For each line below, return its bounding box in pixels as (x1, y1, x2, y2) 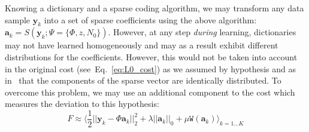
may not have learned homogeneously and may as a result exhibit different (5, 39, 278, 51)
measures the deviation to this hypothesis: (5, 97, 159, 110)
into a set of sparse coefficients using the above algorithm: (44, 13, 257, 26)
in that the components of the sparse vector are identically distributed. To (5, 74, 281, 87)
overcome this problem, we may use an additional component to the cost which (5, 85, 295, 98)
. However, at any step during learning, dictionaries (108, 26, 296, 38)
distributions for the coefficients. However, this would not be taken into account (5, 50, 298, 63)
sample (5, 13, 31, 26)
